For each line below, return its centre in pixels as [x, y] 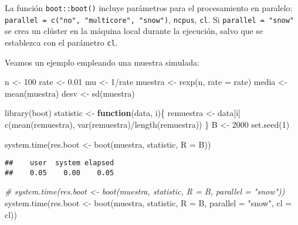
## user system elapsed [60, 163]
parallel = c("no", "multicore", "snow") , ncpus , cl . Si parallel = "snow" [150, 19]
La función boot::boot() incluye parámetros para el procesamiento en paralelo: [149, 8]
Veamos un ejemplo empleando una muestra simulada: [102, 62]
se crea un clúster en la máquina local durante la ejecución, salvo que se [134, 31]
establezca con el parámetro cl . [61, 42]
